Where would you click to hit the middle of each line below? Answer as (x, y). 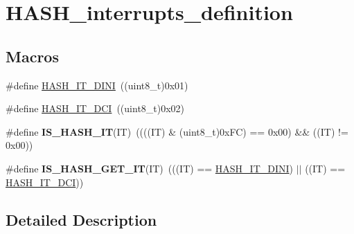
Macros (32, 56)
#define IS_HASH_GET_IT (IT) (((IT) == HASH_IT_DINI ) (150, 168)
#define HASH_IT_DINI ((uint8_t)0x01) (97, 85)
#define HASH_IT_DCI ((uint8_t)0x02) (95, 108)
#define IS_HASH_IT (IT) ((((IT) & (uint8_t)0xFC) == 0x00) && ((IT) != (177, 131)
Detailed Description (81, 219)
